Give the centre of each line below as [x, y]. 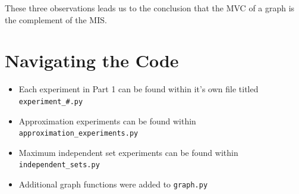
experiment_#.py [51, 101]
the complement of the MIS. [56, 19]
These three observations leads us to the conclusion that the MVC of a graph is [150, 8]
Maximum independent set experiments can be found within [128, 152]
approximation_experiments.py [78, 134]
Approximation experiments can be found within [107, 121]
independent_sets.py [59, 165]
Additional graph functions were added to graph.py [113, 184]
